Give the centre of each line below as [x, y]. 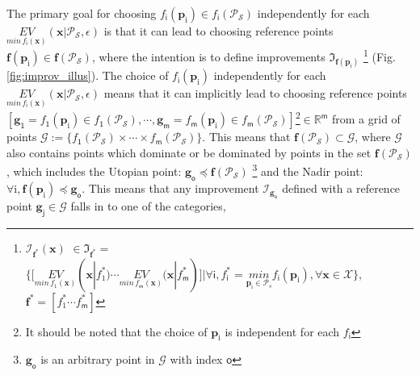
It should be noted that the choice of [116, 331]
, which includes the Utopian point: [94, 171]
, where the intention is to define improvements [208, 56]
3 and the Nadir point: [308, 170]
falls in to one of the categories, [148, 206]
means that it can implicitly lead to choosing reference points [255, 93]
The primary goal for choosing [82, 13]
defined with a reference [341, 187]
